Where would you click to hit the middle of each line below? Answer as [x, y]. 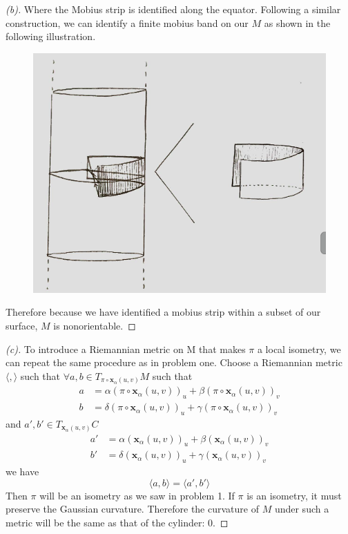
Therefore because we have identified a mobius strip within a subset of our [163, 312]
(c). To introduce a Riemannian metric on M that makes [126, 349]
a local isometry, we [299, 349]
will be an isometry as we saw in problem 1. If [137, 495]
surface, [22, 326]
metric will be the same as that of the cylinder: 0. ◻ [117, 522]
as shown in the [297, 22]
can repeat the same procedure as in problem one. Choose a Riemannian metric [174, 362]
